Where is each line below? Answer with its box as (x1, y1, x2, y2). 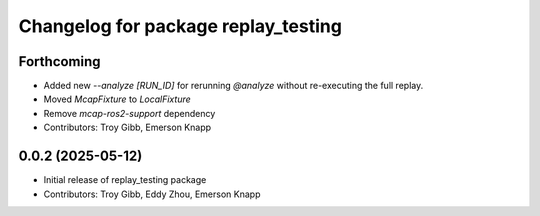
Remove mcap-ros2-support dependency (43, 107, 216, 119)
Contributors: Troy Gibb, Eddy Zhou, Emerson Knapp (43, 188, 261, 200)
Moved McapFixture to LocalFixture (43, 93, 192, 105)
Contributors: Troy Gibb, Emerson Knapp (43, 121, 212, 134)
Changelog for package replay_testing (18, 15, 342, 37)
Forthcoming (18, 53, 101, 70)
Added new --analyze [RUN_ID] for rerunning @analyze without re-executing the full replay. (43, 80, 424, 92)
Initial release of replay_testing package (43, 174, 207, 186)
